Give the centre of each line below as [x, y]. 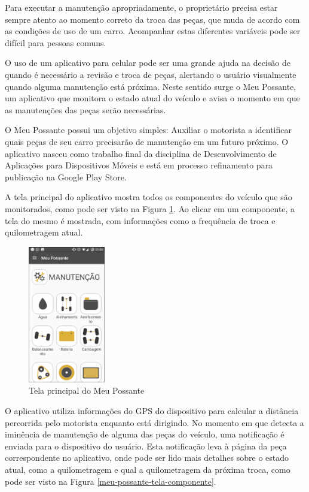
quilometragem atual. [44, 232]
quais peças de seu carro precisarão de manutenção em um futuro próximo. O [147, 141]
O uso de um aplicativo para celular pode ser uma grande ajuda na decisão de [148, 63]
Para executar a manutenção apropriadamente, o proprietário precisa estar [141, 7]
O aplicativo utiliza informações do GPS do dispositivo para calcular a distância [152, 410]
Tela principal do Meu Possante [87, 390]
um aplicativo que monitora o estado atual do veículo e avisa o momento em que [152, 98]
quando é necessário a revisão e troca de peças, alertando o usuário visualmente [151, 74]
